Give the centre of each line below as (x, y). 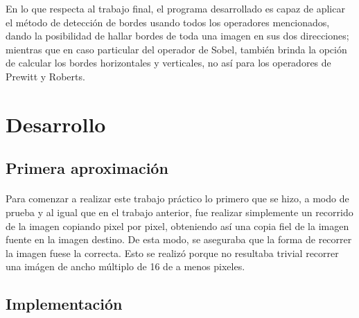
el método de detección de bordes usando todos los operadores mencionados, (168, 22)
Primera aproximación (87, 168)
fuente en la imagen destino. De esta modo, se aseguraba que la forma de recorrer (179, 239)
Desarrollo (56, 124)
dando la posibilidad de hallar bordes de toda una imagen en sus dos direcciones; (177, 36)
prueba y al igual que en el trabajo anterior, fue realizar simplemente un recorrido (179, 212)
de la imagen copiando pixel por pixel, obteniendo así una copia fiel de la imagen (177, 226)
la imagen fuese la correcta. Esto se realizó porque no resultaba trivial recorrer (172, 253)
